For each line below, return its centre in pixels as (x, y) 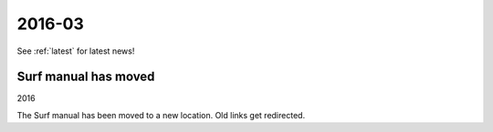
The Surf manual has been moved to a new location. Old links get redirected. (161, 115)
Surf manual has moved (86, 77)
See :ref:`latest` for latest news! (76, 51)
